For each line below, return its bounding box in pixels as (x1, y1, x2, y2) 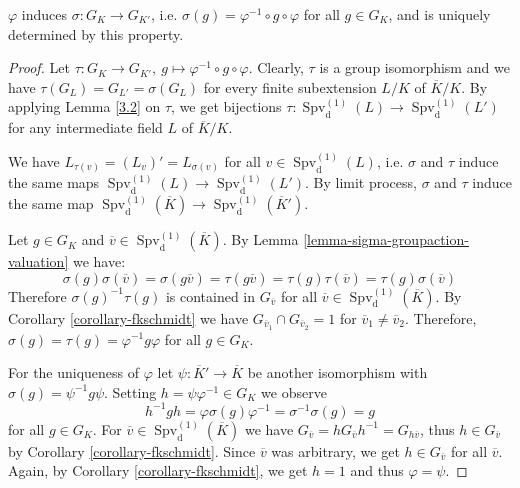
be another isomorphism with (247, 362, 428, 383)
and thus (350, 460, 404, 481)
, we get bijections (171, 96, 282, 117)
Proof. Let (8, 57, 70, 78)
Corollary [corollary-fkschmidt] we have (8, 307, 249, 328)
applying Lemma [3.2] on (8, 96, 161, 117)
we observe (261, 381, 327, 402)
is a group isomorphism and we (319, 57, 510, 78)
